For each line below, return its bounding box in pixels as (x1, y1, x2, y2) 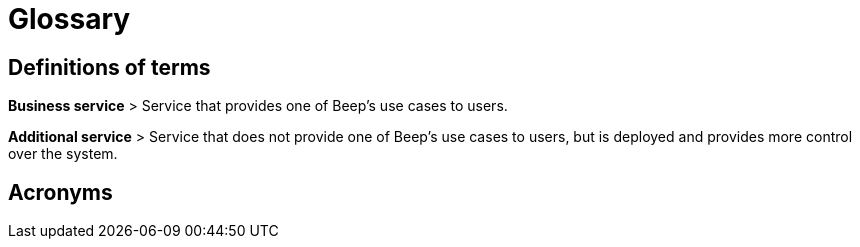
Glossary (8, 2, 131, 36)
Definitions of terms (8, 54, 211, 80)
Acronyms (8, 179, 113, 205)
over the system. (8, 145, 118, 163)
